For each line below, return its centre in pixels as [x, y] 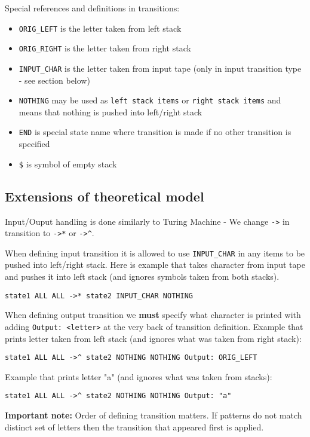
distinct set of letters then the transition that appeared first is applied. [134, 427]
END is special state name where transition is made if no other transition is [155, 132]
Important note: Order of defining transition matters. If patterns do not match [154, 415]
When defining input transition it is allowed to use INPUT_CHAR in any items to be [155, 253]
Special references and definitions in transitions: [92, 8]
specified [34, 144]
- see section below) [54, 80]
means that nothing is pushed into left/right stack [111, 111]
